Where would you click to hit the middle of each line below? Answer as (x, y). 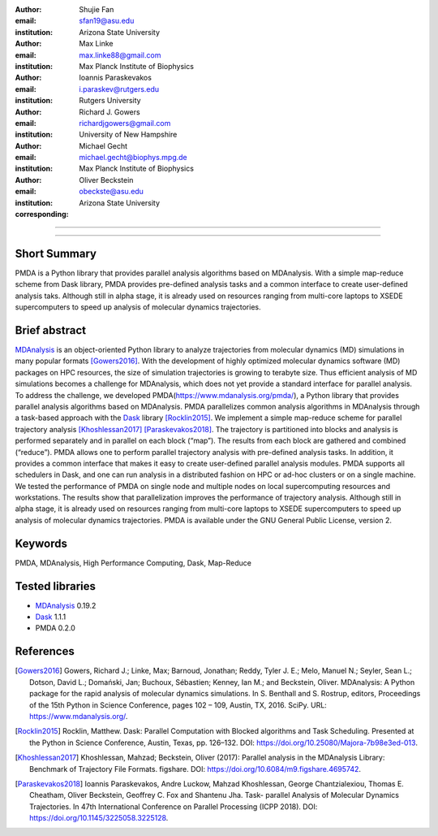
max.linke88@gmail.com (120, 55)
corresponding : (42, 214)
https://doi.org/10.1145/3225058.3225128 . (99, 818)
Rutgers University (110, 101)
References (45, 651)
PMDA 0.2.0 (56, 628)
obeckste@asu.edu (111, 192)
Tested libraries (56, 586)
